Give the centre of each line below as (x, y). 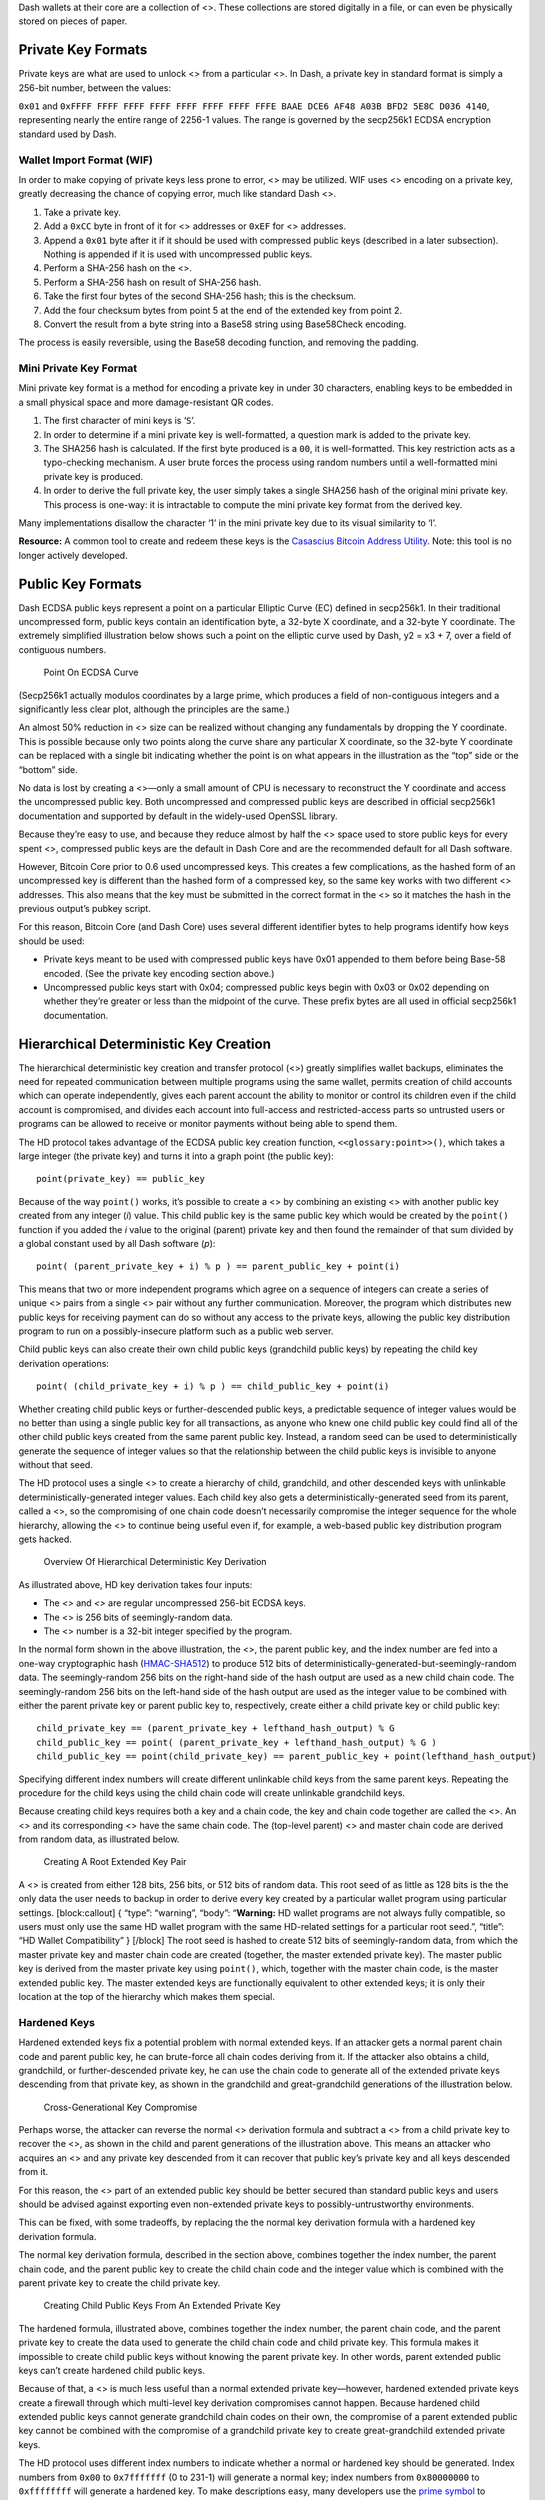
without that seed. (56, 1465)
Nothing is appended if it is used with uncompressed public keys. (178, 254)
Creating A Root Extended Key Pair (115, 1862)
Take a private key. (82, 212)
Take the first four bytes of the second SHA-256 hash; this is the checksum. (200, 296)
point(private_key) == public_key (120, 1179)
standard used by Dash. (67, 134)
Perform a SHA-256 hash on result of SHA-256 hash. (152, 282)
